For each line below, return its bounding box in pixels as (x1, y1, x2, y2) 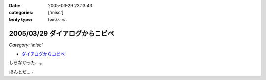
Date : (9, 3, 21, 8)
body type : (9, 16, 32, 22)
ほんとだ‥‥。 (9, 69, 36, 75)
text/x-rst (48, 16, 67, 22)
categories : (9, 10, 33, 16)
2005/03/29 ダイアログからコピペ (9, 29, 114, 38)
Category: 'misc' (9, 42, 43, 48)
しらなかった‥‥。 (9, 60, 45, 66)
